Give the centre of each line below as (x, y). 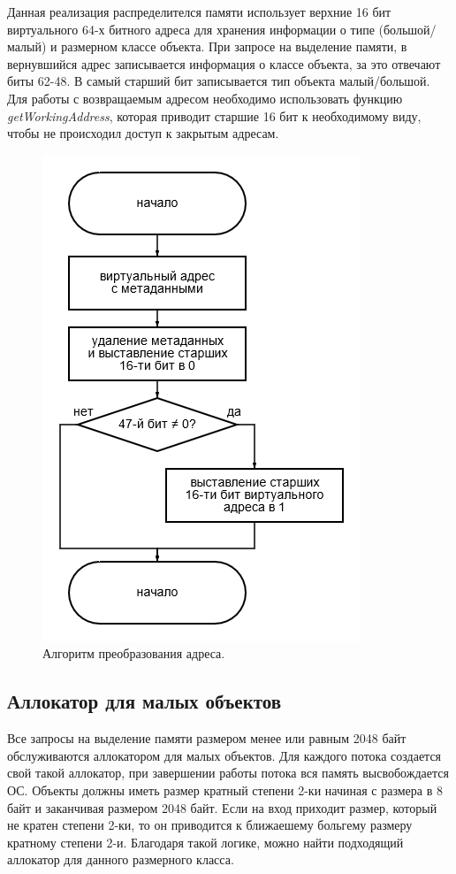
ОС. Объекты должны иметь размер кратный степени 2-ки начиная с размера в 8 (225, 790)
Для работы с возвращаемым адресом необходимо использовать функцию (205, 98)
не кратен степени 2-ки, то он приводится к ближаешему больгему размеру (210, 825)
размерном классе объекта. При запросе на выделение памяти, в (234, 46)
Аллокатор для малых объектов (144, 701)
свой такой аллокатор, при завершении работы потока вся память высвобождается (228, 773)
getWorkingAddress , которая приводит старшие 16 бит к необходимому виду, (214, 115)
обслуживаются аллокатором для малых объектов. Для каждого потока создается (224, 755)
